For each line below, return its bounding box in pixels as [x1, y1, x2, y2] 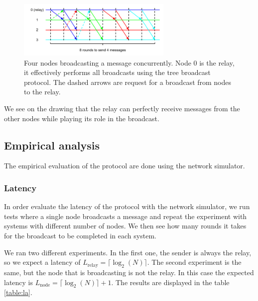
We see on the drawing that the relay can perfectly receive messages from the [4, 103, 240, 114]
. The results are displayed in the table [111, 277, 230, 287]
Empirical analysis [4, 137, 100, 152]
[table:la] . [4, 287, 32, 298]
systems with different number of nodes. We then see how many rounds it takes [4, 221, 247, 231]
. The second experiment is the [147, 257, 242, 267]
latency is [4, 277, 33, 287]
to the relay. [24, 86, 61, 97]
